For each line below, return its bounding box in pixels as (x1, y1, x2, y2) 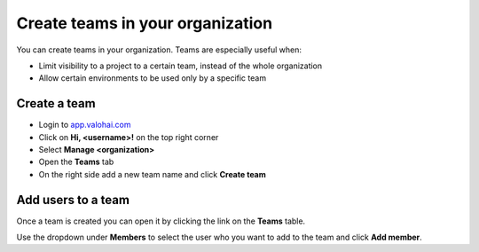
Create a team (16, 96, 97, 111)
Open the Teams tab (38, 156, 114, 168)
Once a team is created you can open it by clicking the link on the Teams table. (16, 216, 306, 226)
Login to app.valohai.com (38, 120, 131, 130)
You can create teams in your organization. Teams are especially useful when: (16, 44, 302, 55)
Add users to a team (16, 192, 130, 208)
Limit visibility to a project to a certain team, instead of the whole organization (38, 60, 323, 71)
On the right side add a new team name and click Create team (38, 169, 266, 179)
